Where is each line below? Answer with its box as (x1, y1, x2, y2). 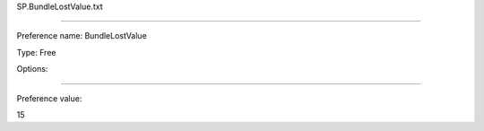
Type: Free (16, 47, 56, 57)
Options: (16, 64, 48, 74)
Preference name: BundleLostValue (16, 31, 147, 41)
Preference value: (16, 92, 82, 103)
